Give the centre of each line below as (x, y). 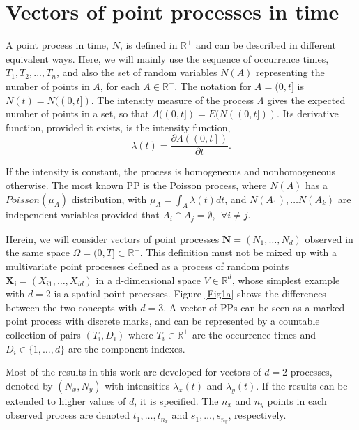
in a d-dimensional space (148, 280)
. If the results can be (302, 385)
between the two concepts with (71, 307)
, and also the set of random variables (137, 72)
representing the (290, 72)
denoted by (29, 385)
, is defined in (148, 45)
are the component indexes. (127, 348)
